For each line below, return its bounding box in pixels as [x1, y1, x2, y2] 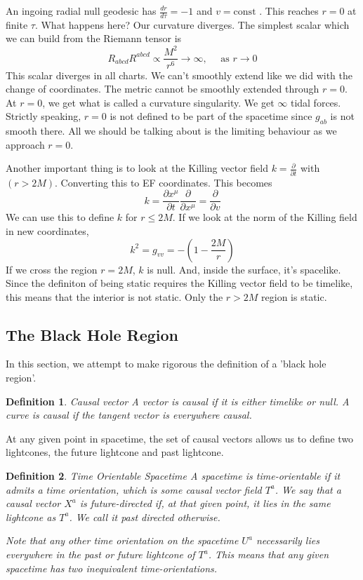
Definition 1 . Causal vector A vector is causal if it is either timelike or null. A [6, 393, 350, 408]
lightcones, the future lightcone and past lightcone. [6, 445, 224, 459]
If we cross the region [6, 262, 98, 276]
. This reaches [259, 4, 319, 18]
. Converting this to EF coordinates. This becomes [55, 175, 272, 189]
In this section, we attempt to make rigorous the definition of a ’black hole [6, 356, 326, 371]
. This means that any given [208, 547, 329, 562]
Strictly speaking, [6, 109, 81, 123]
